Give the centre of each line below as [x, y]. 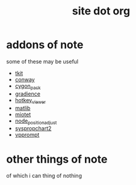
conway [25, 79]
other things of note [57, 159]
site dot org [101, 11]
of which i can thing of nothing [44, 176]
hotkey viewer [30, 101]
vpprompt [27, 135]
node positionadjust [36, 121]
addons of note [45, 45]
